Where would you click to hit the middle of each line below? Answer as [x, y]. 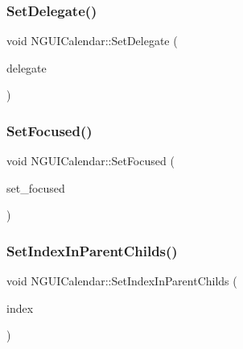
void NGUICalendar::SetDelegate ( [92, 41]
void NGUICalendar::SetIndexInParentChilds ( [122, 281]
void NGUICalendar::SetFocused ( [91, 161]
